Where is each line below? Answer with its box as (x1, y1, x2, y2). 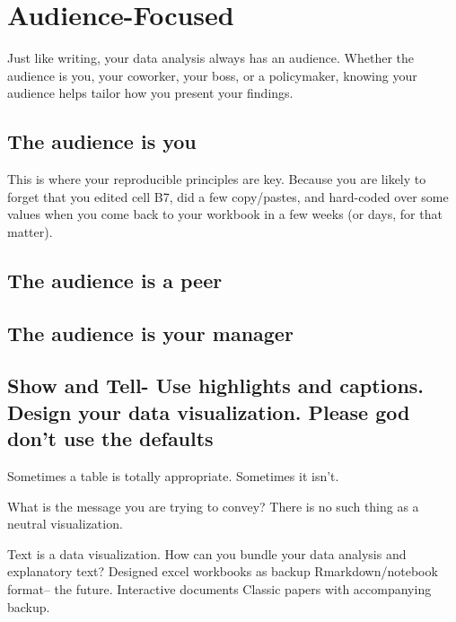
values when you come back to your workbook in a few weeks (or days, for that (7, 205, 443, 223)
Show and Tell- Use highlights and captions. (7, 372, 425, 399)
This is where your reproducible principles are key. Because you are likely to (7, 170, 426, 188)
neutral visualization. (7, 514, 123, 533)
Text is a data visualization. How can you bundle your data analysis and (7, 544, 407, 563)
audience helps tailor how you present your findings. (7, 83, 294, 102)
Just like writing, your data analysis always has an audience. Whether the (7, 48, 414, 67)
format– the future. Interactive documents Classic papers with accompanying (7, 580, 432, 598)
